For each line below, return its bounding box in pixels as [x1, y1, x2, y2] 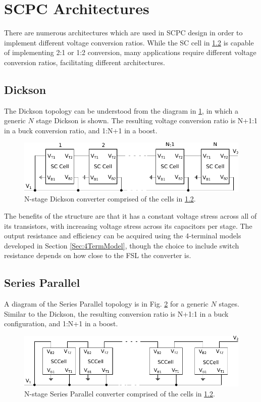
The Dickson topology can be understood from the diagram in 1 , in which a [4, 105, 239, 116]
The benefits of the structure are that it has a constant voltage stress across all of [4, 211, 257, 221]
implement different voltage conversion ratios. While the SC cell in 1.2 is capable [4, 37, 254, 47]
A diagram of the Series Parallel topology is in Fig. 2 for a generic [4, 298, 208, 309]
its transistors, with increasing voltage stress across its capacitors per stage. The [4, 220, 252, 231]
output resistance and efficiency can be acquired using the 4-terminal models [4, 230, 241, 241]
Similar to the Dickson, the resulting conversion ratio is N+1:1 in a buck [4, 308, 229, 319]
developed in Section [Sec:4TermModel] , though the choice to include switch [4, 240, 239, 250]
